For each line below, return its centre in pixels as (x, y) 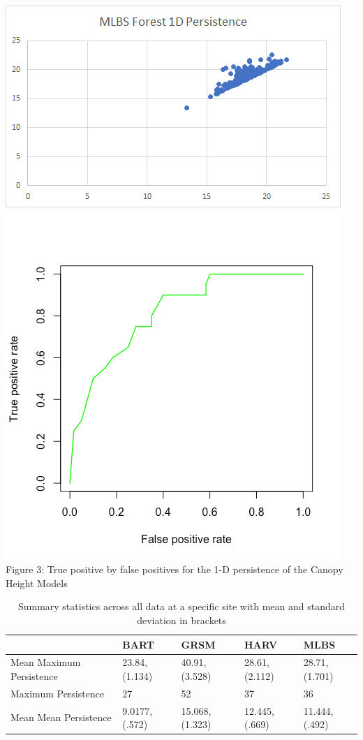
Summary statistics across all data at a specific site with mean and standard (181, 606)
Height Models (37, 583)
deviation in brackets (181, 620)
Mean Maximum (46, 662)
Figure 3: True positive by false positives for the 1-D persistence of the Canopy (175, 569)
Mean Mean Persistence (61, 717)
